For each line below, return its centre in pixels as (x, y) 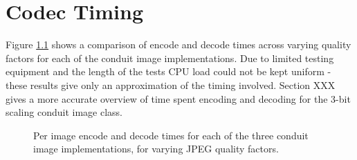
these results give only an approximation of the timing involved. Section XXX (171, 84)
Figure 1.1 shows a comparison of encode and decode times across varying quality (178, 44)
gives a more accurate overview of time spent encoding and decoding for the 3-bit (178, 98)
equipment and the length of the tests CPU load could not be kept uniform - (168, 71)
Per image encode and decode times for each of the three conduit (171, 135)
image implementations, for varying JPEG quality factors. (156, 149)
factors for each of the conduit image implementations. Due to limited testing (170, 58)
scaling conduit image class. (64, 112)
